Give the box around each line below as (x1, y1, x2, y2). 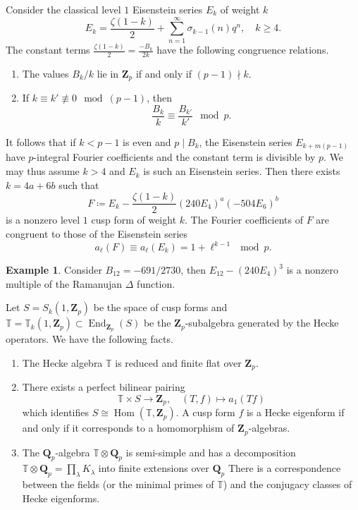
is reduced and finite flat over (115, 355, 242, 370)
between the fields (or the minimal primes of (22, 477, 214, 492)
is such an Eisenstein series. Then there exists (143, 164, 340, 178)
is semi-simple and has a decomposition (125, 444, 296, 459)
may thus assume (6, 164, 80, 178)
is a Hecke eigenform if (246, 405, 345, 420)
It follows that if (6, 134, 76, 149)
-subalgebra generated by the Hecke (185, 315, 339, 330)
